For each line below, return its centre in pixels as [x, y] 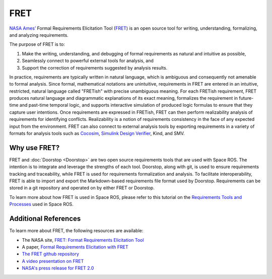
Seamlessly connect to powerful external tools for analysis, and [88, 61]
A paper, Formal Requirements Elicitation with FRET [75, 247]
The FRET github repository [50, 254]
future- [246, 98]
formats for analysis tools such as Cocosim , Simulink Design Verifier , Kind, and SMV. [97, 133]
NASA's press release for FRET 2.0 [58, 268]
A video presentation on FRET [53, 261]
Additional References [45, 219]
